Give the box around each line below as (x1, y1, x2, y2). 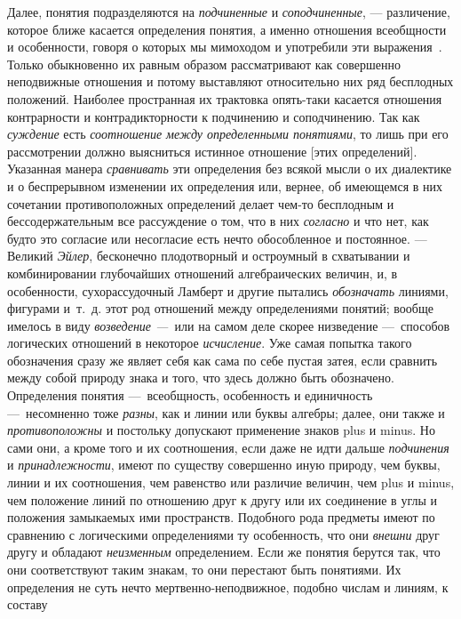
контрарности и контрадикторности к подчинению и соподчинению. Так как (7, 107, 420, 125)
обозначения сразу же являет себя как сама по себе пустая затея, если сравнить (7, 350, 438, 369)
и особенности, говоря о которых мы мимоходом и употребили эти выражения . (7, 37, 442, 56)
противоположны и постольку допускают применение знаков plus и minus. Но (7, 421, 435, 439)
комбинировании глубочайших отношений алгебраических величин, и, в (7, 263, 398, 282)
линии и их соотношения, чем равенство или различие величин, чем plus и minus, (7, 473, 455, 492)
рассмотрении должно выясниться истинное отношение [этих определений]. (7, 141, 417, 160)
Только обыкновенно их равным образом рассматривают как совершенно (7, 54, 401, 73)
